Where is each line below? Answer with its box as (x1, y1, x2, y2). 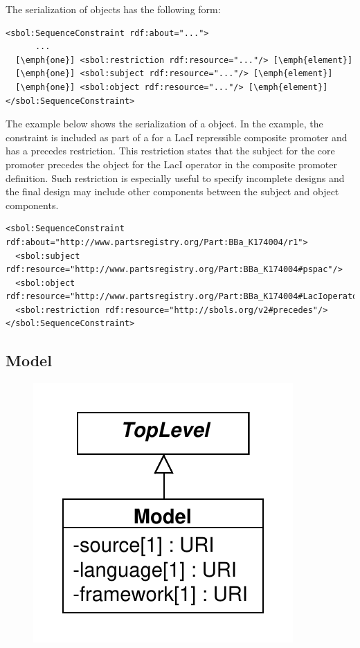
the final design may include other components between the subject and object (6, 184, 339, 199)
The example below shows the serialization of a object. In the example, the (6, 116, 323, 131)
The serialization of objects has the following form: (6, 2, 221, 16)
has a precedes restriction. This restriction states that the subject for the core (6, 143, 335, 158)
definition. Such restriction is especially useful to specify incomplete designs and (6, 170, 345, 185)
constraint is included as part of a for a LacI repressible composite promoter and (6, 129, 348, 144)
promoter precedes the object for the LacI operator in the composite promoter (6, 156, 337, 171)
